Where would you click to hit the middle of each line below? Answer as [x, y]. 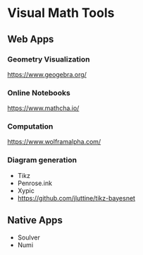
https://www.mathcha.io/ [43, 108]
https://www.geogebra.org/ [47, 74]
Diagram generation [42, 160]
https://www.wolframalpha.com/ [54, 142]
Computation [30, 126]
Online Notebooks [39, 93]
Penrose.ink [35, 183]
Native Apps [35, 220]
